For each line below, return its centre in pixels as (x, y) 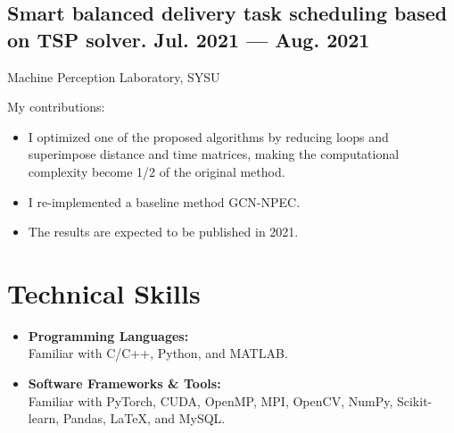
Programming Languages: (108, 335)
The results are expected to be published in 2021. (163, 232)
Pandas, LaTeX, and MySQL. (144, 418)
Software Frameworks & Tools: (124, 383)
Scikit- (414, 400)
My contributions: (56, 107)
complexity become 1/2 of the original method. (157, 171)
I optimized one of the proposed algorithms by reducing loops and (208, 136)
